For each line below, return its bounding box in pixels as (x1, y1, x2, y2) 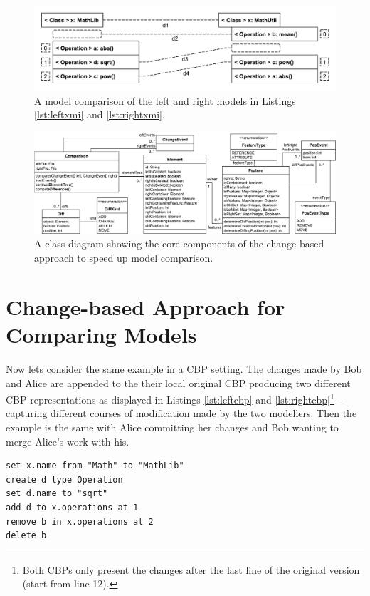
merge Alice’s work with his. (6, 433, 129, 448)
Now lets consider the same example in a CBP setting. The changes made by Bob (6, 361, 362, 376)
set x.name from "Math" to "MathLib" (6, 461, 184, 471)
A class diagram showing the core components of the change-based (34, 236, 324, 251)
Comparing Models (6, 320, 197, 349)
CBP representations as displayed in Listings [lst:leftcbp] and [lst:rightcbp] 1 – (6, 390, 343, 406)
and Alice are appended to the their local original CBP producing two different (6, 375, 351, 390)
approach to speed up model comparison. (34, 250, 213, 265)
